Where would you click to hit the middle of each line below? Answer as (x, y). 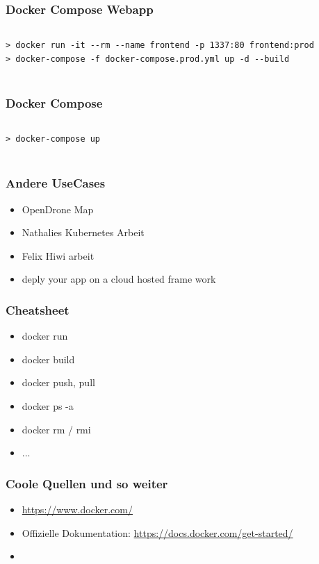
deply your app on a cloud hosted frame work (119, 279)
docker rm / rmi (56, 429)
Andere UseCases (56, 183)
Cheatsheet (38, 309)
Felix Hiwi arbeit (58, 255)
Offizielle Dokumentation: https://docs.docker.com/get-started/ (157, 532)
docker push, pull (58, 382)
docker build (48, 359)
